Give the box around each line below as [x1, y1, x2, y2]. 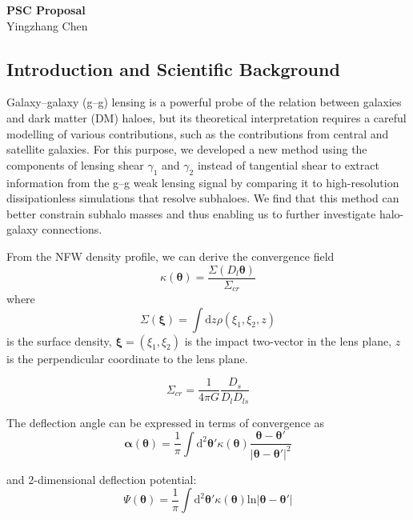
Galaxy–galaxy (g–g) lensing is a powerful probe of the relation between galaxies [6, 94, 402, 110]
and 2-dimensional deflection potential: [6, 470, 197, 487]
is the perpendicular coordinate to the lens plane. [6, 350, 248, 366]
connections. [42, 221, 102, 238]
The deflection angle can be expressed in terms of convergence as [6, 414, 325, 430]
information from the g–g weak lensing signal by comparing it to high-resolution [6, 174, 399, 190]
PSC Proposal [6, 2, 86, 18]
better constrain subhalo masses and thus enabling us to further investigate [6, 205, 376, 222]
